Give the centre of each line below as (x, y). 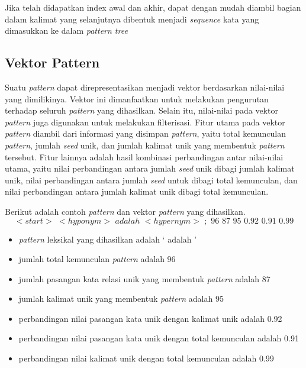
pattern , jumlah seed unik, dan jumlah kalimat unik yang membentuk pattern (145, 145)
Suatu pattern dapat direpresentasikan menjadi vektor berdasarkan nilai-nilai (145, 87)
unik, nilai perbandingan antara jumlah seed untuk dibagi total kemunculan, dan (151, 180)
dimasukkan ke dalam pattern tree (66, 30)
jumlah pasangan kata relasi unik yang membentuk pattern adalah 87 (144, 278)
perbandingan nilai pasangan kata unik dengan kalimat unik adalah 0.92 (150, 318)
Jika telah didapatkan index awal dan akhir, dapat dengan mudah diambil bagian (153, 7)
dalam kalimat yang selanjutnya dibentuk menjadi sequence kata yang (132, 19)
